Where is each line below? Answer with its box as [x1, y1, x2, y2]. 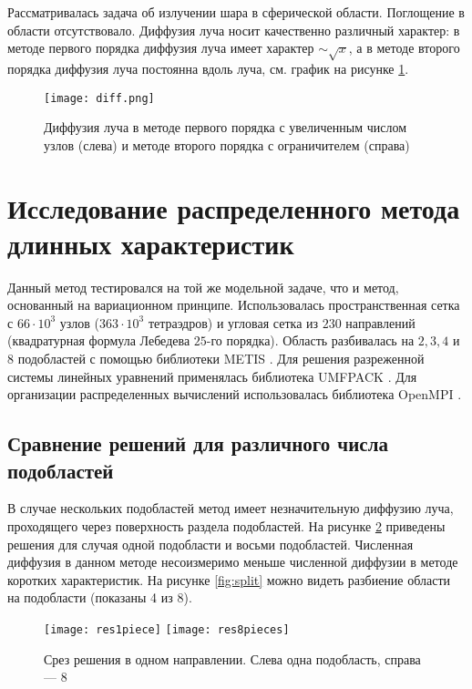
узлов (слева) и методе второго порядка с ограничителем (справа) [44, 135, 410, 154]
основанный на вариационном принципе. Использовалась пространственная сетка [7, 295, 460, 314]
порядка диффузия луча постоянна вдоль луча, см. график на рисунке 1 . [7, 58, 409, 77]
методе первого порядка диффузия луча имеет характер [7, 38, 314, 57]
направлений [345, 313, 416, 332]
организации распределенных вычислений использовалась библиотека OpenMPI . [7, 385, 462, 404]
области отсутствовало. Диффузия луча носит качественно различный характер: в [7, 20, 460, 39]
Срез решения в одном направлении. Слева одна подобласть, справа [44, 649, 421, 668]
